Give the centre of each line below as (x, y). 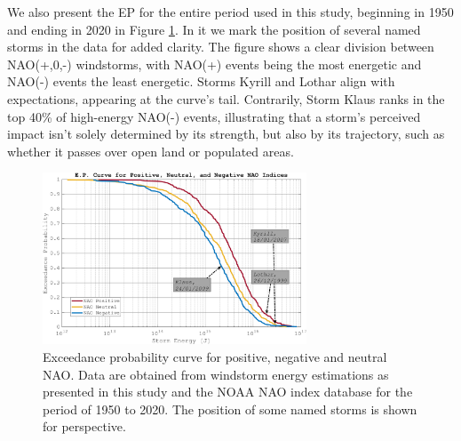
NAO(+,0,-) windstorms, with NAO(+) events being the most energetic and (215, 64)
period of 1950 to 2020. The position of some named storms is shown (230, 409)
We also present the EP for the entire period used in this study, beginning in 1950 (230, 12)
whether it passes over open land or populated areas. (151, 151)
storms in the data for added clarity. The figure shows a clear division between (221, 47)
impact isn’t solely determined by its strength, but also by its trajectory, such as (226, 134)
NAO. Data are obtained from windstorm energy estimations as (216, 374)
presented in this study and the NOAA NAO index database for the (228, 392)
